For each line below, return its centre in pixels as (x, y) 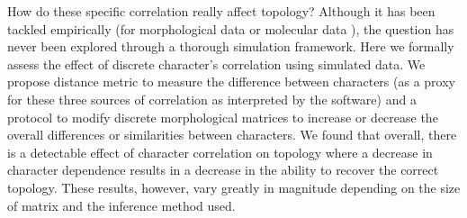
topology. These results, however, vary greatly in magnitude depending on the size (234, 187)
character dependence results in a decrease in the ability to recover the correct (223, 170)
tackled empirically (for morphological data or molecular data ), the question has (231, 28)
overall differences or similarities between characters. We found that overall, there (232, 135)
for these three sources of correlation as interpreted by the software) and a (212, 99)
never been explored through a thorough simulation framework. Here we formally (231, 46)
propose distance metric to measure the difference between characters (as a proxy (231, 82)
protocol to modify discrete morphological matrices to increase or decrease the (223, 117)
